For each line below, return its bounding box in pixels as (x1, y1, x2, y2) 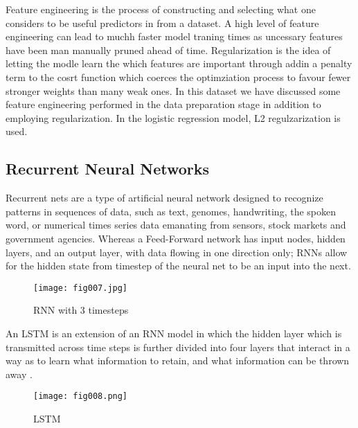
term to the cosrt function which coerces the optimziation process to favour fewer (6, 69, 351, 84)
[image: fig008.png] (33, 391, 128, 402)
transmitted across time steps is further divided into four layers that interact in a (6, 339, 350, 354)
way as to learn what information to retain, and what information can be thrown (6, 353, 350, 368)
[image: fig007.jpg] (33, 283, 128, 293)
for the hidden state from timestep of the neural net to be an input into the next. (6, 258, 351, 273)
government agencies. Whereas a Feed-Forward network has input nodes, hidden (6, 231, 346, 245)
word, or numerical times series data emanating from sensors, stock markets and (6, 217, 346, 232)
